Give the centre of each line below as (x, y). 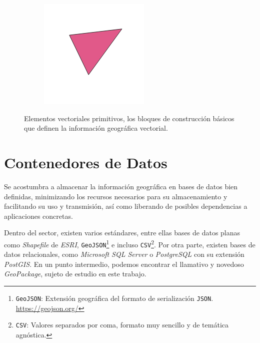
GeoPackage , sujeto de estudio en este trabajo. (75, 274)
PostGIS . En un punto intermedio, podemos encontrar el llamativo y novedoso (124, 264)
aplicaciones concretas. (38, 216)
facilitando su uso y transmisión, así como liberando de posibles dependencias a (126, 206)
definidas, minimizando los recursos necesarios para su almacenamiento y (116, 196)
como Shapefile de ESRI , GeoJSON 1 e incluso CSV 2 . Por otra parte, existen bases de (130, 243)
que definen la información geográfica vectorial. (96, 128)
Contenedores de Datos (86, 162)
